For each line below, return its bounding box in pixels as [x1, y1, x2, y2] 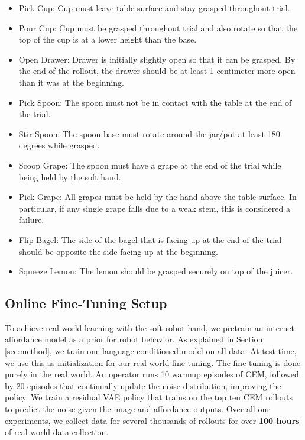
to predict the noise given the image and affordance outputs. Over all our [5, 403, 270, 415]
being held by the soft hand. [18, 170, 121, 183]
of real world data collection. [5, 426, 109, 438]
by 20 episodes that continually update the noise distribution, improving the [5, 379, 281, 392]
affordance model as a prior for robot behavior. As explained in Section [5, 333, 263, 345]
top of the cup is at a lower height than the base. [18, 33, 197, 46]
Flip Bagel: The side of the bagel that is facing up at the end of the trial [18, 233, 282, 245]
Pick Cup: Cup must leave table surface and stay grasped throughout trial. [18, 2, 290, 14]
